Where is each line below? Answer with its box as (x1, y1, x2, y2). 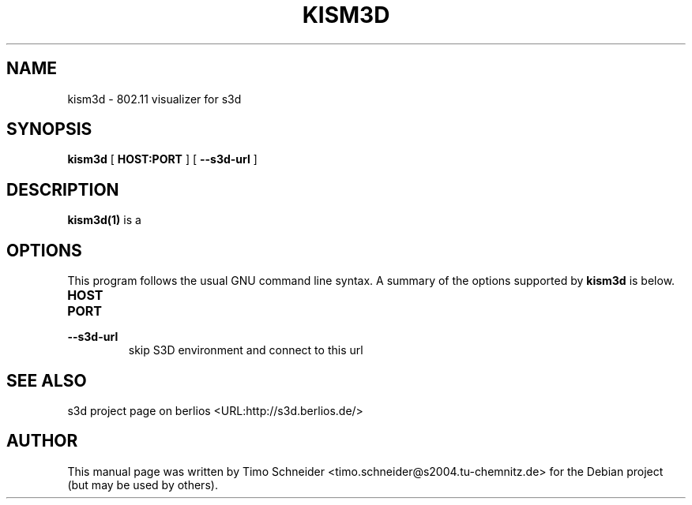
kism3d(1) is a (67, 213, 141, 227)
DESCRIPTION (6, 179, 119, 200)
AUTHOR (6, 431, 78, 451)
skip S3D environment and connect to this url (128, 343, 363, 357)
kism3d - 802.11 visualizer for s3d (67, 92, 242, 106)
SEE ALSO (6, 370, 87, 391)
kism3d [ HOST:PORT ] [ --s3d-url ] (67, 152, 258, 166)
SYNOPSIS (6, 119, 92, 140)
